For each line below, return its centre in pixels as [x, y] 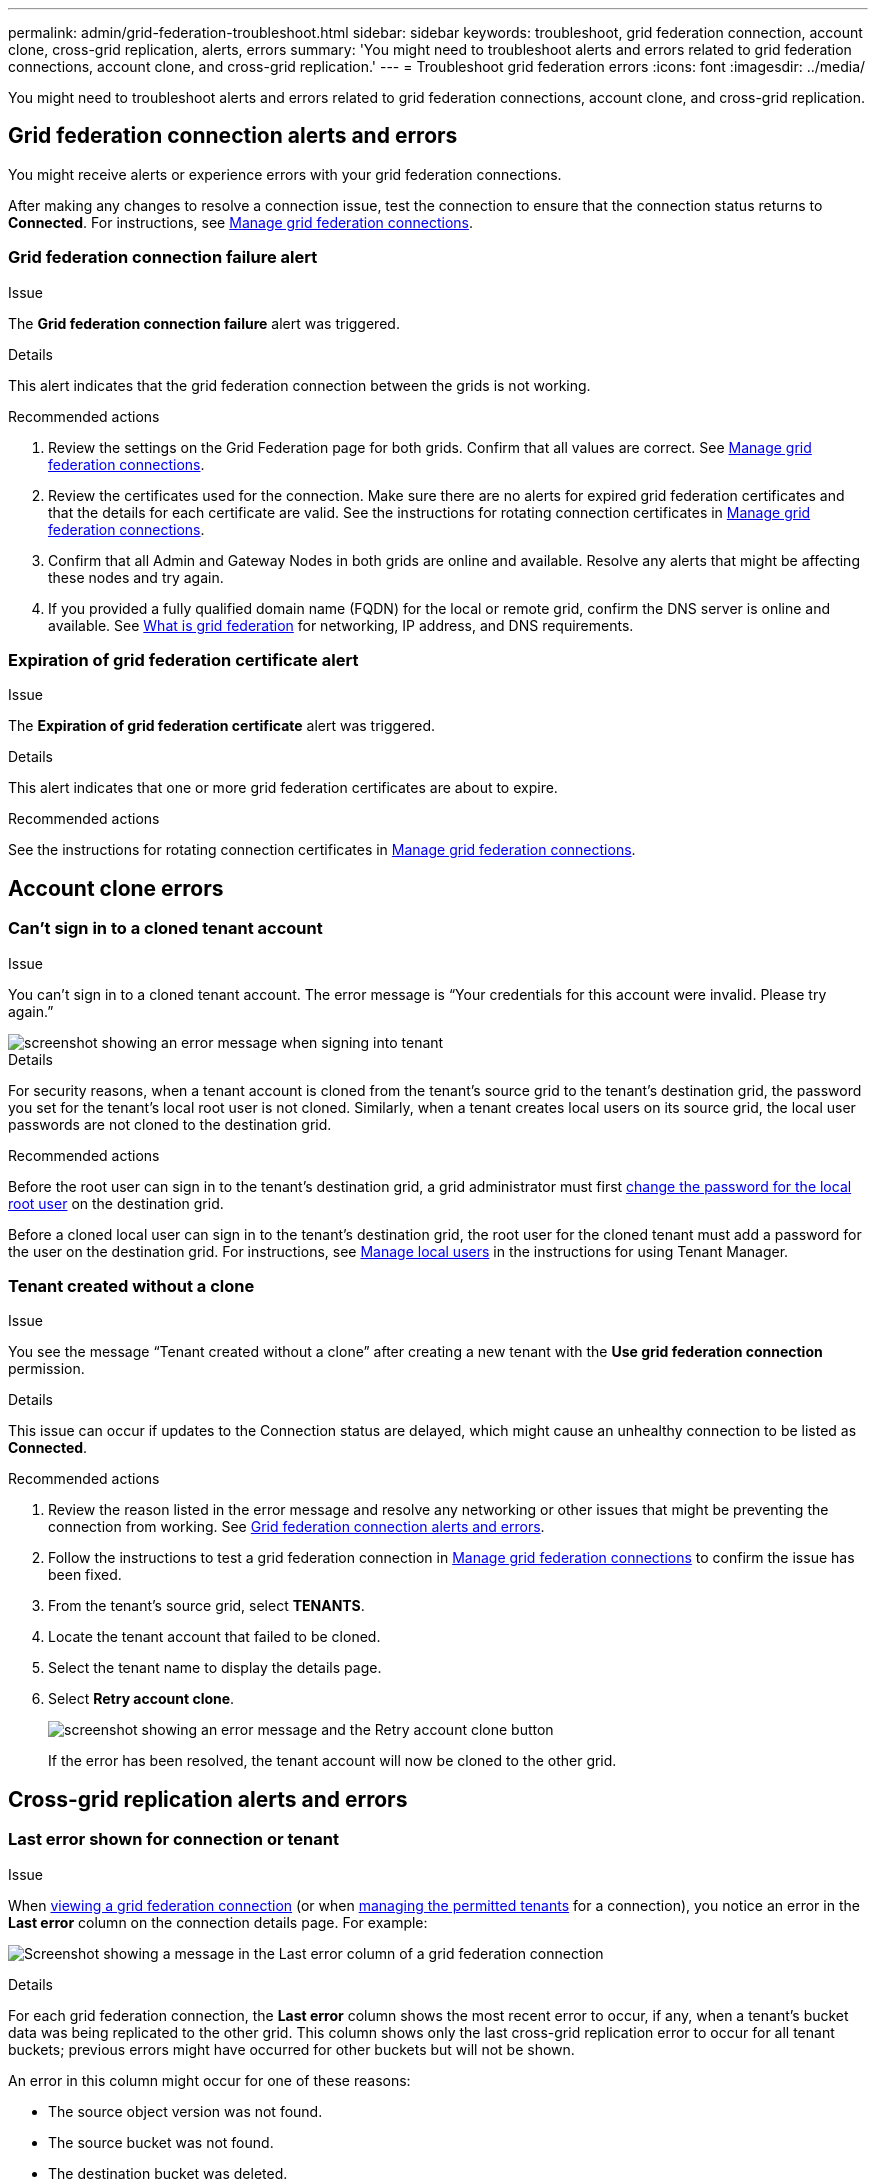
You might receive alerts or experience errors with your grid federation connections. [285, 174]
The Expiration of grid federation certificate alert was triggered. [222, 726]
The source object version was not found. [185, 2111]
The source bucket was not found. [161, 2142]
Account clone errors [116, 888]
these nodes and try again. [136, 577]
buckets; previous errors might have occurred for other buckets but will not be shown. [291, 2049]
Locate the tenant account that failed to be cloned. [214, 1637]
